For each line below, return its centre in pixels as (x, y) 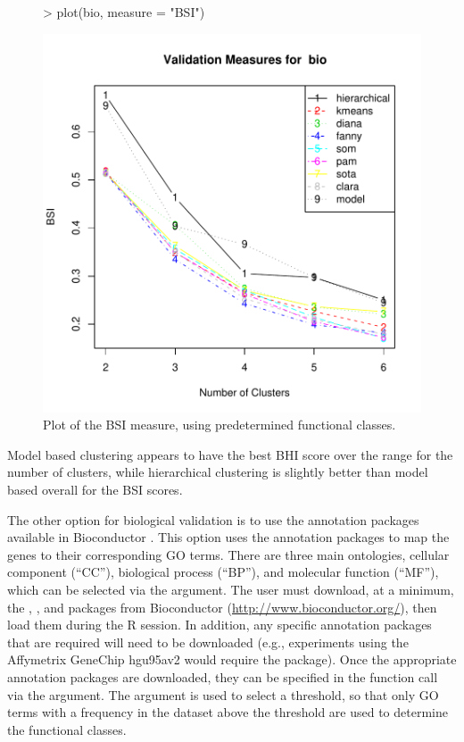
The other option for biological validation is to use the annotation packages (213, 519)
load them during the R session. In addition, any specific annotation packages (220, 625)
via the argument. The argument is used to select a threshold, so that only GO (223, 694)
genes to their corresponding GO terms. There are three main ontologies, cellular (228, 554)
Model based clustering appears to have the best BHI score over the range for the (230, 454)
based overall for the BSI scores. (95, 489)
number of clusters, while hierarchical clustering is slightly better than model (218, 472)
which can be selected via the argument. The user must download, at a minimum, (231, 589)
